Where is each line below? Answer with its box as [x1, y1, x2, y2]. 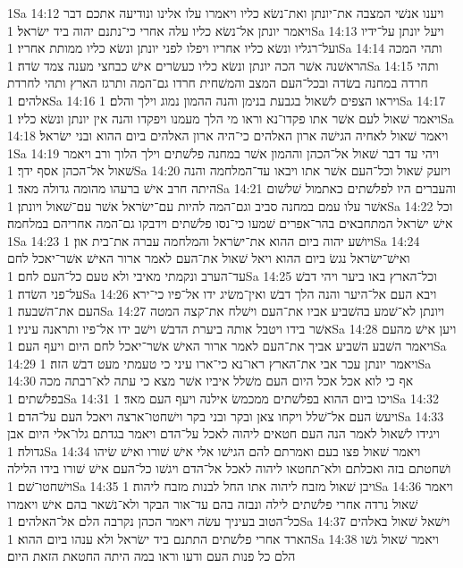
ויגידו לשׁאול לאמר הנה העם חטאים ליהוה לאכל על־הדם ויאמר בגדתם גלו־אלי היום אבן [7, 424, 440, 443]
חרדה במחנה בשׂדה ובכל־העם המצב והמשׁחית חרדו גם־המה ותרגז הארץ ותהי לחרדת [7, 73, 428, 92]
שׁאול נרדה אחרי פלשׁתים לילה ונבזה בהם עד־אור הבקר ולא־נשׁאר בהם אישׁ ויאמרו [7, 494, 418, 513]
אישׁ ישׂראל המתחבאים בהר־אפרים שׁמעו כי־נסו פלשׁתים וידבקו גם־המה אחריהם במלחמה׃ [7, 214, 453, 233]
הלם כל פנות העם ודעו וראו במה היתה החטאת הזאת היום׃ [7, 547, 296, 565]
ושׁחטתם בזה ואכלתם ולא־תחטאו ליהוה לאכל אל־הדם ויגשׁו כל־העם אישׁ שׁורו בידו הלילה [7, 459, 451, 478]
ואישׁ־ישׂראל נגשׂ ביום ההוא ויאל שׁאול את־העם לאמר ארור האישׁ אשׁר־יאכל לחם [7, 249, 410, 267]
